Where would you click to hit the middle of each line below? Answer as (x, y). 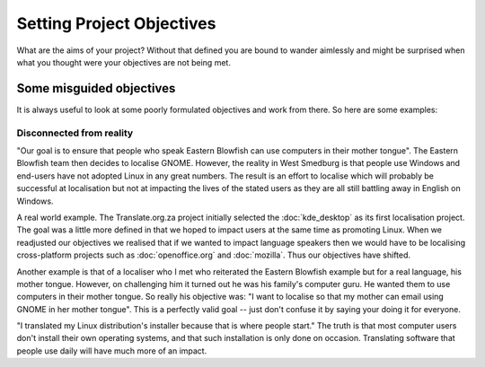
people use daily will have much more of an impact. (112, 351)
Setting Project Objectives (116, 23)
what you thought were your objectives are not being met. (123, 62)
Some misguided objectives (96, 88)
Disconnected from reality (75, 133)
